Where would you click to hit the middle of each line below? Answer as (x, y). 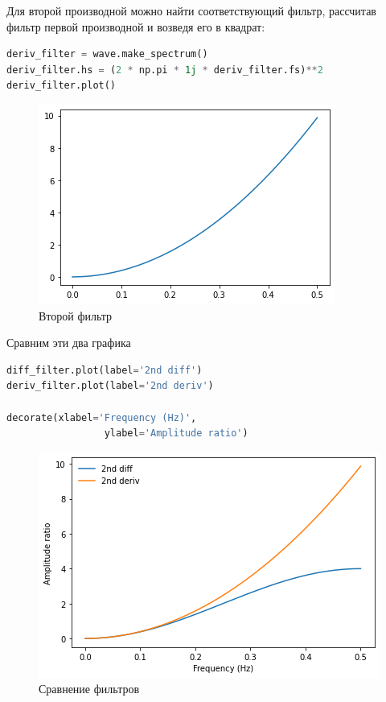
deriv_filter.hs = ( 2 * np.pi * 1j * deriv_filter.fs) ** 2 (165, 70)
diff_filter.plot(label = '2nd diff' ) (105, 370)
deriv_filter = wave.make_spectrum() (107, 54)
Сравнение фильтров (89, 689)
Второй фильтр (76, 315)
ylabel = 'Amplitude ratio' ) (176, 434)
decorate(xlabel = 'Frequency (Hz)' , (102, 417)
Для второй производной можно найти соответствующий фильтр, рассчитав (191, 10)
